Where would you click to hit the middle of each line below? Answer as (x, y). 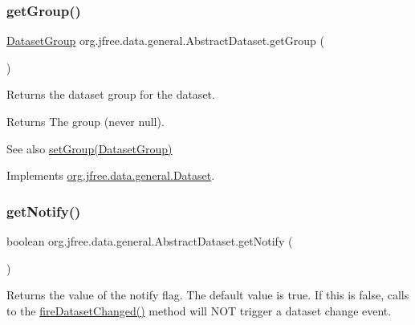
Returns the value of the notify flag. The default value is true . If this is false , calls (208, 295)
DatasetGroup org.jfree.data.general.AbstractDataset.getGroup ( (165, 41)
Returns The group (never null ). (85, 121)
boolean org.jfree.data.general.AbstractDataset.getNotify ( (150, 241)
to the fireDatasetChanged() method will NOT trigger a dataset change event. (199, 310)
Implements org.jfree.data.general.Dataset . (111, 175)
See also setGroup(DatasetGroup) (90, 148)
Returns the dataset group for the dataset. (111, 94)
